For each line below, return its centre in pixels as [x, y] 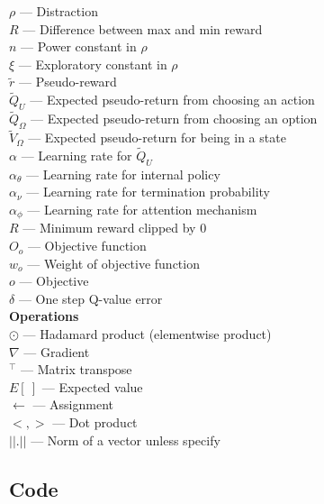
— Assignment [73, 404]
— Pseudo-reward [67, 82]
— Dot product [95, 422]
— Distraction [58, 11]
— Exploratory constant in [93, 64]
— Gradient [57, 351]
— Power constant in [79, 46]
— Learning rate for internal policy [123, 174]
